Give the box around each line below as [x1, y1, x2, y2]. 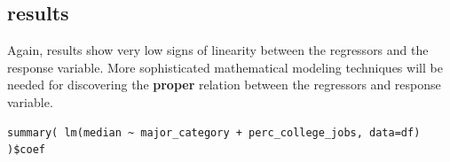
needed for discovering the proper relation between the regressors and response [7, 75, 441, 94]
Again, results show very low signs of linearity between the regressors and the [7, 41, 429, 59]
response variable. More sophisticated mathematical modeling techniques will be [7, 58, 443, 76]
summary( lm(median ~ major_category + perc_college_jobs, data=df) [7, 126, 421, 139]
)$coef [7, 143, 45, 157]
